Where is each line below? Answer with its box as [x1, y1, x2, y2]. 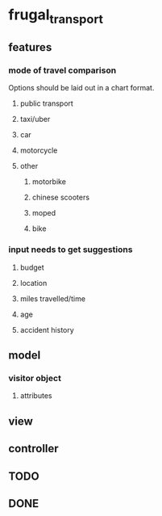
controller [8, 442, 59, 455]
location [19, 278, 48, 287]
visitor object [8, 373, 62, 384]
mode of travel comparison [8, 65, 117, 76]
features [8, 40, 52, 54]
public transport [19, 99, 74, 108]
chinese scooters [31, 192, 90, 203]
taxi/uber [19, 115, 51, 124]
